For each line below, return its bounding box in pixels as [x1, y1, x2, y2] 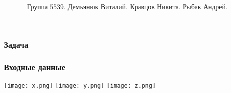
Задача [4, 38, 29, 50]
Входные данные [4, 60, 66, 73]
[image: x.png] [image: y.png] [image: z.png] [4, 82, 156, 89]
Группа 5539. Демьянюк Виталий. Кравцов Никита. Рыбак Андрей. [27, 1, 228, 12]
